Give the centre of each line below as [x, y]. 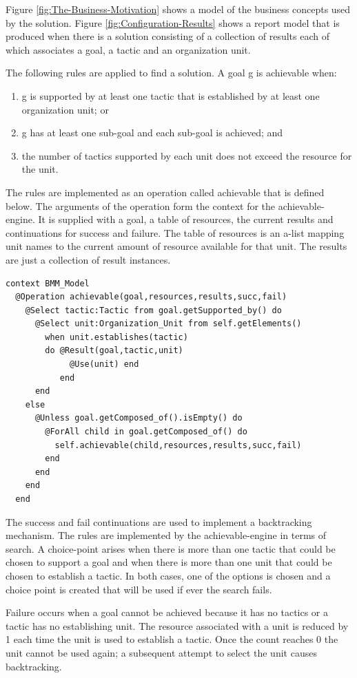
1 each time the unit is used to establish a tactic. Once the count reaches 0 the [172, 639]
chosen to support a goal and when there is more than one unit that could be [169, 562]
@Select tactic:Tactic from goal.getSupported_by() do [153, 310]
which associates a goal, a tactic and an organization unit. [128, 49]
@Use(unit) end [104, 364]
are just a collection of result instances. [88, 259]
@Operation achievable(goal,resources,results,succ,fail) [151, 297]
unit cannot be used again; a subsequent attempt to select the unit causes [161, 652]
